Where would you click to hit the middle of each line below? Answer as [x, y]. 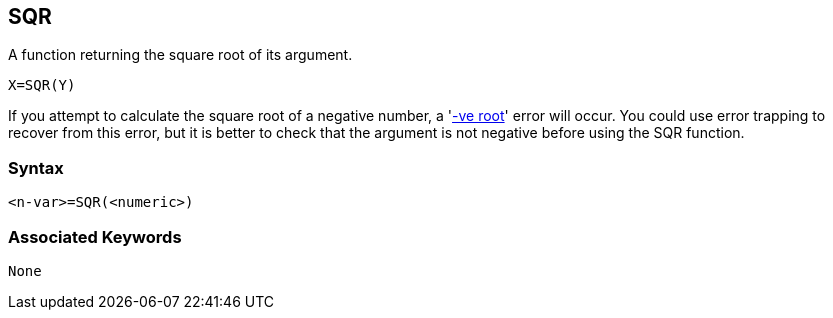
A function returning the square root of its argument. [180, 55]
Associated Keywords [95, 236]
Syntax [36, 167]
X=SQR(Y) [42, 85]
